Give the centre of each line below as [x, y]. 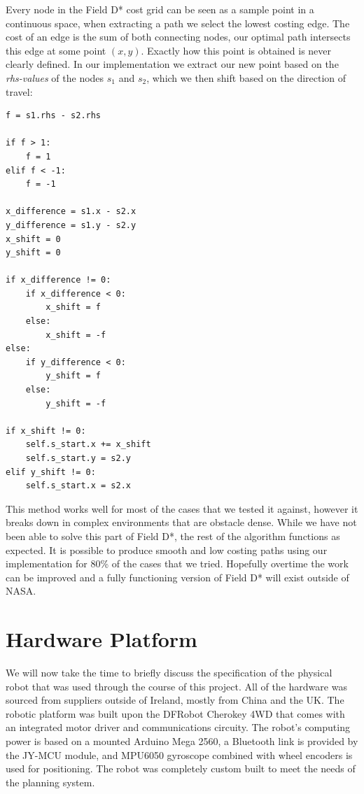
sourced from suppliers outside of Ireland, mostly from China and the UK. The [175, 700]
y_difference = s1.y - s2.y [71, 225]
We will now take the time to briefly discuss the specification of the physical [169, 673]
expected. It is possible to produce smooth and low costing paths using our [167, 550]
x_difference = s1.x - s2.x [71, 212]
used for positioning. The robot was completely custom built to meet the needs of [181, 768]
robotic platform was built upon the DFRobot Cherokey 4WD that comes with [175, 713]
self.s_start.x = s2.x [78, 486]
